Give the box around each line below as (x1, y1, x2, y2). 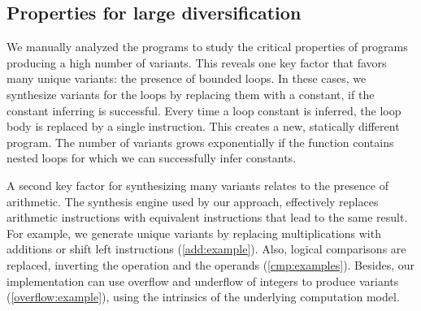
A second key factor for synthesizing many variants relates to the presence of (7, 176, 388, 193)
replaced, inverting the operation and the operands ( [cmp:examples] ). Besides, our (7, 256, 415, 273)
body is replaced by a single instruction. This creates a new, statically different (7, 118, 400, 135)
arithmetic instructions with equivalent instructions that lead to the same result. (7, 209, 408, 226)
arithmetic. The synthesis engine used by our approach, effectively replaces (7, 192, 379, 209)
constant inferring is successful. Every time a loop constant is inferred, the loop (7, 102, 401, 119)
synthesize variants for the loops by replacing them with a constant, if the (7, 85, 375, 102)
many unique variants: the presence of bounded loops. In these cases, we (7, 70, 367, 87)
